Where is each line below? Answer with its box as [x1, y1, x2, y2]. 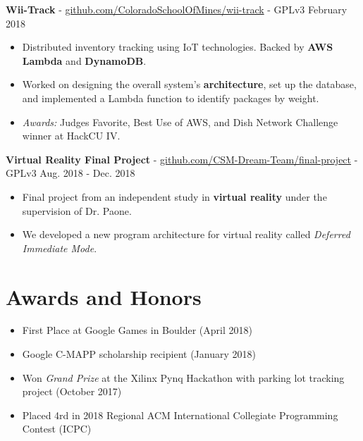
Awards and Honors [6, 282, 202, 311]
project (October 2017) [22, 384, 122, 399]
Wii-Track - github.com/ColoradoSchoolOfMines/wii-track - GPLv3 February [6, 2, 347, 16]
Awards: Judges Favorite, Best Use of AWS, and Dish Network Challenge [22, 114, 338, 129]
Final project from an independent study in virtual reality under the [22, 189, 327, 204]
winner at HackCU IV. [22, 128, 121, 143]
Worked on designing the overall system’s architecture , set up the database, [22, 77, 357, 92]
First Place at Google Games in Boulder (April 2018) [22, 323, 252, 337]
